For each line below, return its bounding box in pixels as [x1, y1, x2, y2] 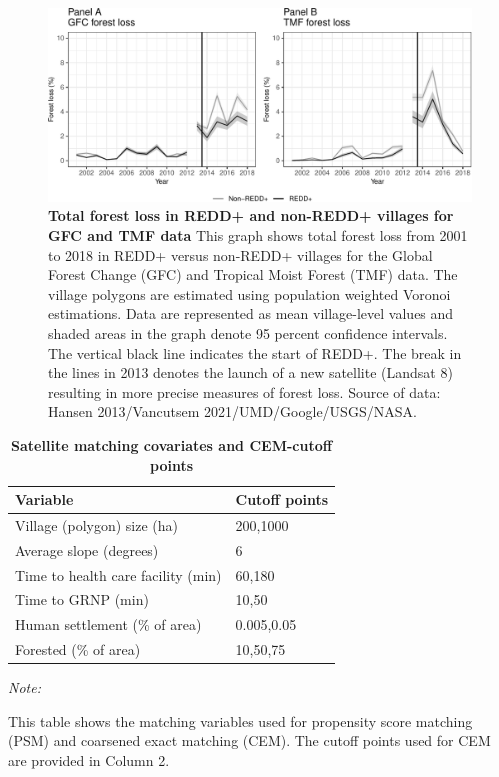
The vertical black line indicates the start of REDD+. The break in [48, 342, 462, 363]
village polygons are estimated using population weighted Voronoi [48, 283, 451, 304]
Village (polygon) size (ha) [15, 514, 179, 535]
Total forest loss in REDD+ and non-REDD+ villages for [48, 205, 454, 226]
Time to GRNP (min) [15, 589, 149, 610]
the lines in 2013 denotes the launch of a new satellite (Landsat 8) [48, 362, 453, 383]
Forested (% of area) [15, 639, 141, 660]
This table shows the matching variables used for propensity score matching [8, 710, 473, 731]
